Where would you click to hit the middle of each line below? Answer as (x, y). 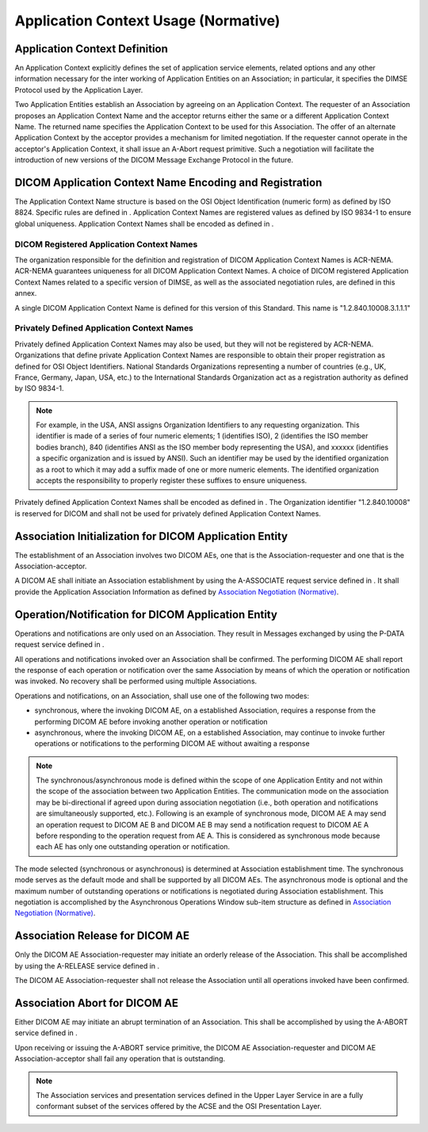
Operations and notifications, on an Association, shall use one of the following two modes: (162, 696)
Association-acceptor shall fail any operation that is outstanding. (120, 1059)
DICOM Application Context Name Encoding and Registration (168, 183)
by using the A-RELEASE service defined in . (87, 966)
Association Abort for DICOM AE (96, 1003)
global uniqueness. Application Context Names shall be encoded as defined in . (144, 224)
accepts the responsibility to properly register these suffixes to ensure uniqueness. (172, 480)
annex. (26, 293)
